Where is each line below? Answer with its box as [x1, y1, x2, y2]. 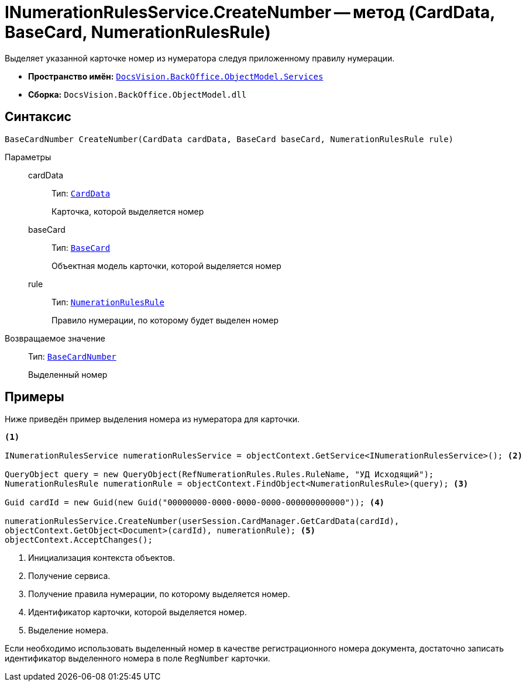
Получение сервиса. [28, 571, 111, 581]
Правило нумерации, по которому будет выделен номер [51, 315, 279, 325]
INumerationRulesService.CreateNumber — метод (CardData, [5, 2, 495, 22]
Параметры [5, 151, 51, 162]
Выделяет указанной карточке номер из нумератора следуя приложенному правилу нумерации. [5, 53, 395, 63]
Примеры [5, 389, 64, 405]
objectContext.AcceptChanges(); [5, 535, 153, 545]
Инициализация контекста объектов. [28, 553, 176, 563]
